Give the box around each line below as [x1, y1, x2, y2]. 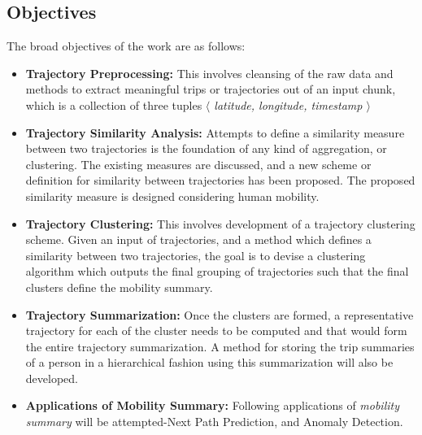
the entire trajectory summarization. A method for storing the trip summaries [25, 337, 415, 355]
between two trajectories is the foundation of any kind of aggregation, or [25, 140, 387, 157]
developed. [25, 369, 78, 386]
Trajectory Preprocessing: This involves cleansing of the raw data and [25, 64, 394, 81]
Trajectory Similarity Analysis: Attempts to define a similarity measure [25, 124, 405, 141]
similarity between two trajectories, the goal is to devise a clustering [25, 246, 366, 263]
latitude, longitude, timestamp [214, 96, 363, 113]
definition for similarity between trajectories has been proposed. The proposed [25, 172, 415, 189]
